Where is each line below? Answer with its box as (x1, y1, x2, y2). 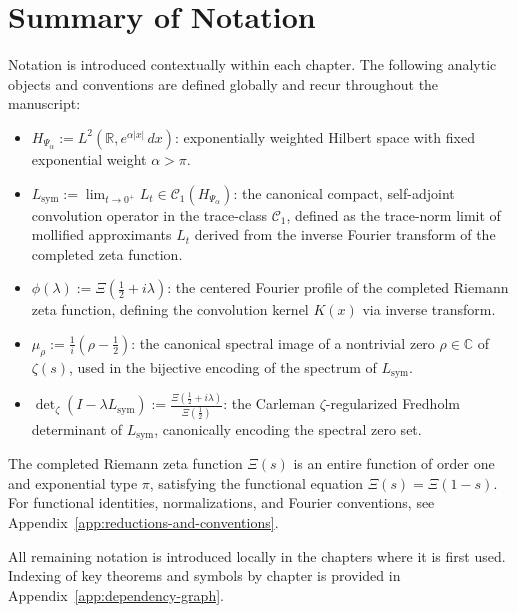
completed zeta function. (31, 243, 183, 264)
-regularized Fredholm (325, 393, 460, 414)
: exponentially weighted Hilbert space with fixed (174, 126, 475, 147)
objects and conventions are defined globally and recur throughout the (8, 73, 439, 94)
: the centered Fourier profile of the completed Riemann (167, 277, 509, 298)
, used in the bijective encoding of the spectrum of (68, 356, 377, 377)
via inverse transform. (362, 299, 496, 320)
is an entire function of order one (293, 453, 495, 474)
